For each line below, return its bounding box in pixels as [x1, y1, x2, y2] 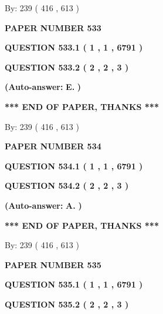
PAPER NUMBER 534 [5, 140, 101, 152]
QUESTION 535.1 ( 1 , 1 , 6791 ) [5, 278, 143, 290]
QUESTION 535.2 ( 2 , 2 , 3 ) [5, 298, 129, 310]
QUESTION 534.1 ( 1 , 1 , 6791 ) [5, 159, 143, 172]
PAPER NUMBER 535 [5, 258, 101, 270]
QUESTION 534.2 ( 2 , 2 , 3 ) [5, 179, 129, 192]
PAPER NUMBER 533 [5, 21, 101, 34]
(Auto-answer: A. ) [5, 199, 82, 211]
